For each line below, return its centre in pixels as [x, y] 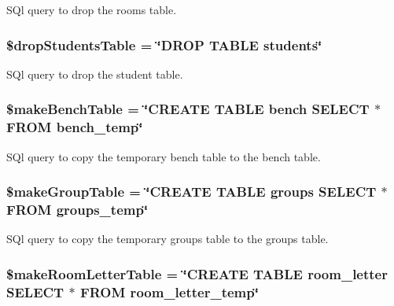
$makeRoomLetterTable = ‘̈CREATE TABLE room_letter [197, 273]
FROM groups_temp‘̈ [77, 209]
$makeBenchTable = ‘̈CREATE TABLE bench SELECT [188, 109]
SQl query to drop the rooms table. [92, 9]
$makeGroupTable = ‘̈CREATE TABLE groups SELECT [191, 192]
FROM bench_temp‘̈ [75, 127]
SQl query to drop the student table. [95, 74]
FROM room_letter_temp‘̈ [169, 291]
